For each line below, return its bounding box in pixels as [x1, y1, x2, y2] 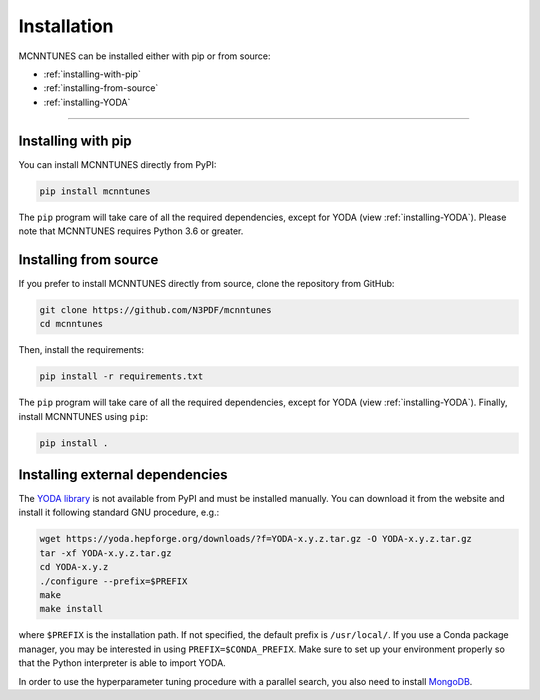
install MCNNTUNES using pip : [18, 410, 149, 422]
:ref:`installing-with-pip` [43, 68, 142, 80]
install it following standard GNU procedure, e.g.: [18, 506, 220, 519]
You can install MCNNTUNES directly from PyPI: [18, 158, 217, 170]
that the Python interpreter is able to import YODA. [18, 657, 227, 669]
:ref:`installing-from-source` [43, 82, 159, 94]
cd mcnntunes [39, 318, 104, 330]
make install [39, 603, 104, 615]
